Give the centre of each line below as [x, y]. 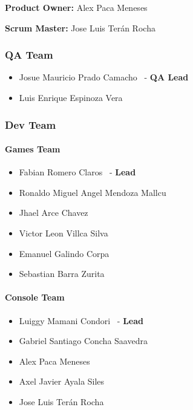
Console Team [35, 297]
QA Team [29, 55]
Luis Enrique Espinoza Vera [71, 97]
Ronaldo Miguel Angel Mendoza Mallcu [93, 192]
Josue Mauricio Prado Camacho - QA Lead [104, 77]
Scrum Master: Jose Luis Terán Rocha [80, 28]
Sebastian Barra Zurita [62, 274]
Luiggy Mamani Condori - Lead [81, 320]
